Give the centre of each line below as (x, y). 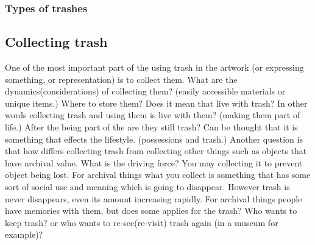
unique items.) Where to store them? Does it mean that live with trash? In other (156, 103)
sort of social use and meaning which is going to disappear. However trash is (147, 186)
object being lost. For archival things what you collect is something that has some (158, 175)
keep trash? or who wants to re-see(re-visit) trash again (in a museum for (142, 222)
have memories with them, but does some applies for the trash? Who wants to (151, 211)
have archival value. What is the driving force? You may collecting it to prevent (154, 162)
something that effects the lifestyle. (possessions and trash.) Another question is (154, 139)
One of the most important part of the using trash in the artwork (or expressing (154, 67)
